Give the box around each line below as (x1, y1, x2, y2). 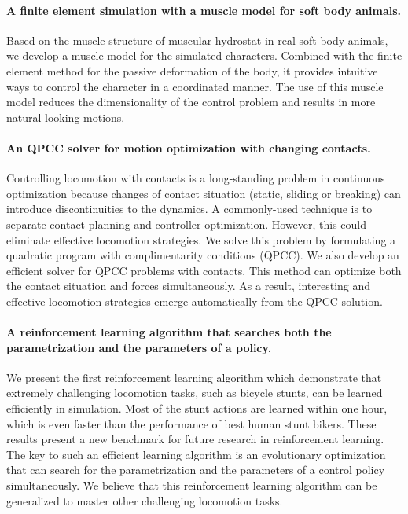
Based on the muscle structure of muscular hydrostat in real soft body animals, (6, 31, 388, 48)
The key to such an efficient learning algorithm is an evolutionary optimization (6, 446, 386, 462)
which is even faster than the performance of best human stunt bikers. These (6, 415, 377, 431)
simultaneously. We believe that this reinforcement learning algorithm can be (6, 477, 377, 494)
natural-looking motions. (6, 108, 125, 125)
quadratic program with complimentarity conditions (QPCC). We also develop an (6, 247, 399, 263)
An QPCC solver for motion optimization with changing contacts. (6, 139, 371, 156)
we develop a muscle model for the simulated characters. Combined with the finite (6, 47, 402, 64)
